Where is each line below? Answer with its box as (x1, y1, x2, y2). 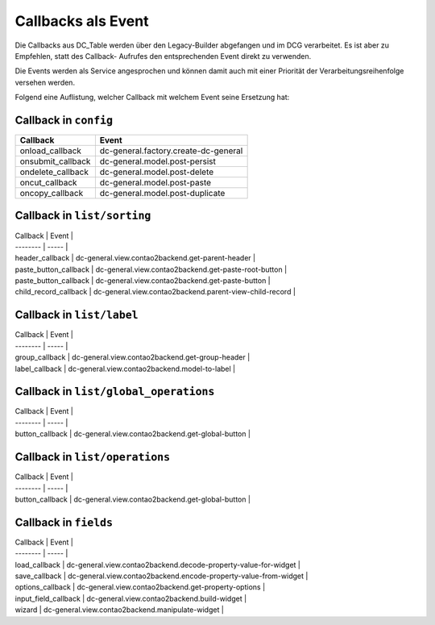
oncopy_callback (19, 188, 84, 199)
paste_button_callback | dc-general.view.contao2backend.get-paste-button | (14, 276, 271, 285)
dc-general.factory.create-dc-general (99, 145, 243, 156)
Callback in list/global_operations (14, 385, 215, 398)
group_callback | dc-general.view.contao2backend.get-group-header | (14, 352, 251, 362)
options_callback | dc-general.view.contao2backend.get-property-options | (14, 582, 266, 592)
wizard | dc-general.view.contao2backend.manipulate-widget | (14, 605, 225, 615)
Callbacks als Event (14, 12, 149, 30)
